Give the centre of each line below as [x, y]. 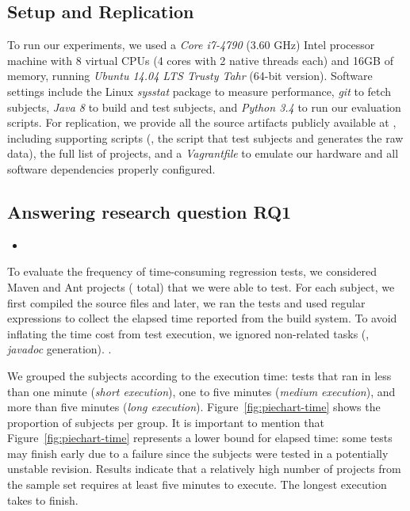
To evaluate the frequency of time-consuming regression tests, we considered [192, 271]
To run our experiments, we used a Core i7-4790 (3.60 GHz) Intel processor [191, 45]
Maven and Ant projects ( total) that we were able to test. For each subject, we [201, 286]
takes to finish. [43, 500]
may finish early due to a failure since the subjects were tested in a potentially [198, 453]
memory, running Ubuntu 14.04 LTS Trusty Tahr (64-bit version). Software [190, 76]
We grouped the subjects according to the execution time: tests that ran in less [199, 375]
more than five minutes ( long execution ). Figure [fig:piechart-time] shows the [194, 407]
